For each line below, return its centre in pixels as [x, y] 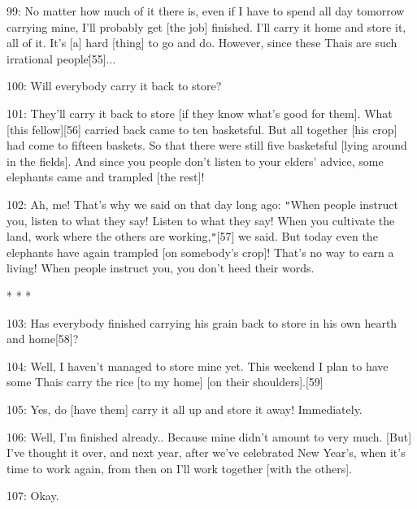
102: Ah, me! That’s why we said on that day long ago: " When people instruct [202, 204]
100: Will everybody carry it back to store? [114, 86]
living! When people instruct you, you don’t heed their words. [161, 268]
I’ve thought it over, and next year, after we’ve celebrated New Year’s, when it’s [206, 452]
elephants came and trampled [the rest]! [106, 177]
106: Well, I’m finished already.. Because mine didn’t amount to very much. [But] [209, 436]
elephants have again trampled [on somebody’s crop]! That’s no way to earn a [200, 252]
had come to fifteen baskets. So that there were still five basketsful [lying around [207, 145]
